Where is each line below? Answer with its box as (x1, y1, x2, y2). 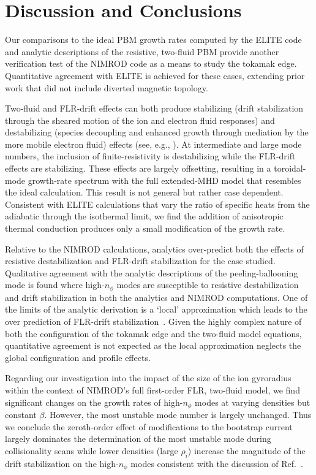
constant (5, 408, 37, 421)
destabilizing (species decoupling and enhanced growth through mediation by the (5, 126, 309, 139)
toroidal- (274, 162, 306, 175)
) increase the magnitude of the (187, 444, 306, 457)
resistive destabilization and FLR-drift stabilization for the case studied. (5, 254, 276, 267)
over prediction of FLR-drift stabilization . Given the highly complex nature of (5, 315, 302, 328)
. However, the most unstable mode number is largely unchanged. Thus (44, 408, 312, 421)
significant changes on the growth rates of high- (5, 395, 183, 408)
